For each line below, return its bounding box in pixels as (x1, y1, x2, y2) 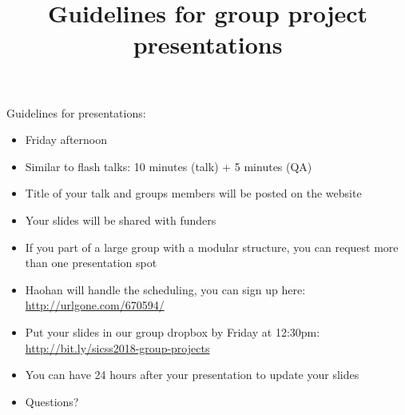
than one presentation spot (25, 254, 157, 271)
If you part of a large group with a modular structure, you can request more (25, 238, 399, 255)
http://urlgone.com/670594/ (25, 297, 165, 313)
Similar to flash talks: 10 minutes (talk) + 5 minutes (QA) (25, 158, 312, 174)
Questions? (25, 393, 79, 409)
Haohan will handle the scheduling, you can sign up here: (25, 281, 306, 297)
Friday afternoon (25, 131, 107, 148)
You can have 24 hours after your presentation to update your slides (25, 366, 359, 383)
